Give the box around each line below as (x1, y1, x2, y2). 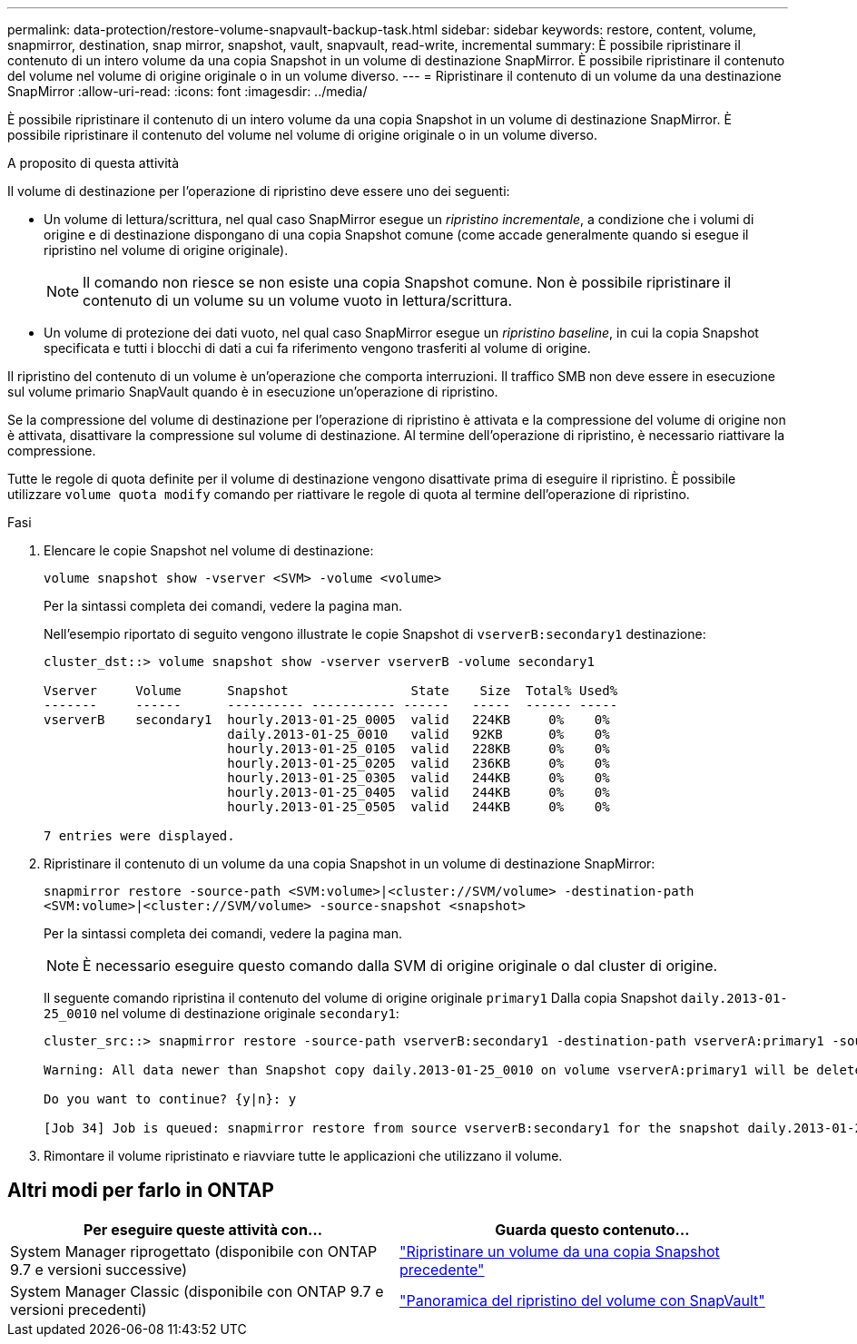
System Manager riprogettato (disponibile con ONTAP (10, 1241, 378, 1261)
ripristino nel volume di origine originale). (44, 242, 289, 258)
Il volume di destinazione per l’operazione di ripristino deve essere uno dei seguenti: (7, 183, 510, 199)
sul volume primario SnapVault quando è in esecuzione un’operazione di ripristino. (7, 384, 498, 399)
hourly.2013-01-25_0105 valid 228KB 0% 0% (227, 741, 610, 756)
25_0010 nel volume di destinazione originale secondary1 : (44, 1006, 399, 1021)
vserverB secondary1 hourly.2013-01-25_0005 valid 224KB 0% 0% (44, 712, 610, 727)
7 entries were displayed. (44, 829, 235, 843)
